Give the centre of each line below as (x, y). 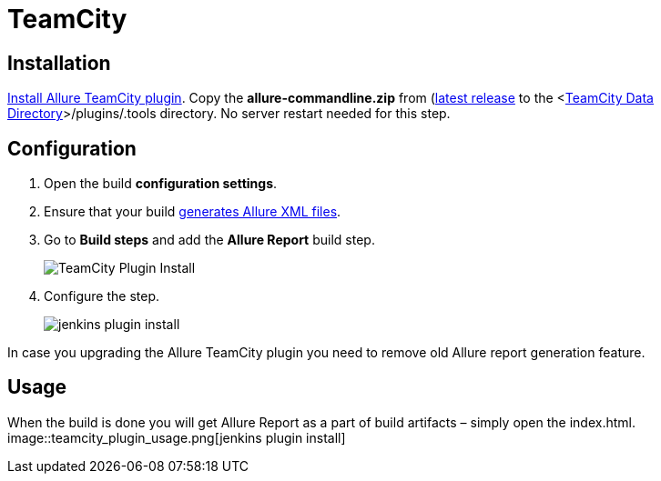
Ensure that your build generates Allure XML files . (193, 212)
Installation (59, 63)
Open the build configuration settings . (161, 184)
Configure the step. (102, 296)
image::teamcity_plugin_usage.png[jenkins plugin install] (177, 437)
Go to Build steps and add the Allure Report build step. (209, 240)
